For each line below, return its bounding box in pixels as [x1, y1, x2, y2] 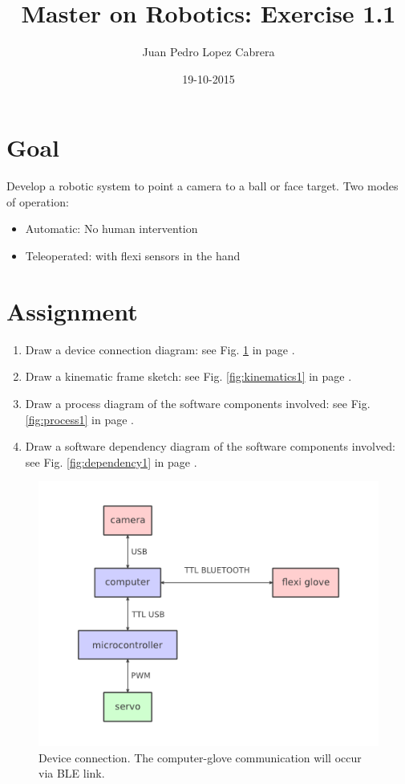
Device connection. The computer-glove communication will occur [38, 749, 362, 766]
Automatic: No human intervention [25, 220, 198, 237]
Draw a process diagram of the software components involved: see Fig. [25, 394, 371, 411]
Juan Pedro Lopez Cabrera [142, 43, 275, 60]
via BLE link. [38, 765, 105, 782]
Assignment [6, 294, 138, 327]
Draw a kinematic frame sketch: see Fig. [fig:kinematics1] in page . [25, 368, 352, 385]
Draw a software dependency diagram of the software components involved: [25, 438, 395, 455]
